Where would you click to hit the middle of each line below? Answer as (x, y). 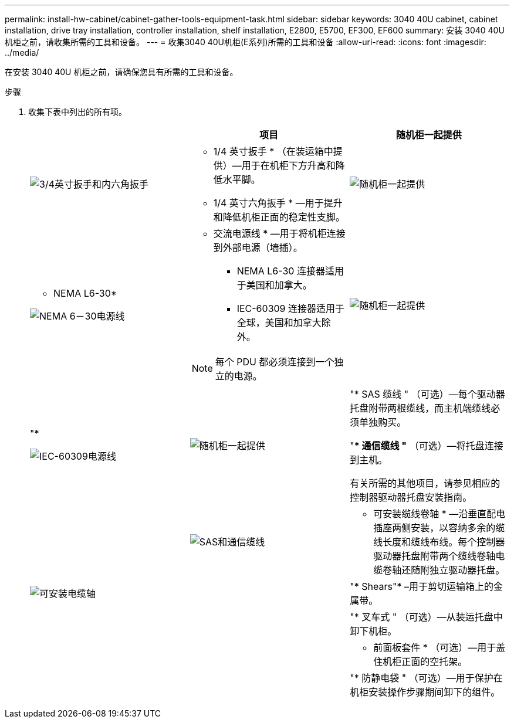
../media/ (22, 52)
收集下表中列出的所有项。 (77, 112)
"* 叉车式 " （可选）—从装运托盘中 (426, 617)
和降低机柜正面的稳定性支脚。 (279, 217)
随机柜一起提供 (429, 135)
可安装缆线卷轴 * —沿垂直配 (435, 514)
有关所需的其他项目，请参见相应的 (425, 483)
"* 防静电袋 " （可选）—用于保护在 (426, 678)
